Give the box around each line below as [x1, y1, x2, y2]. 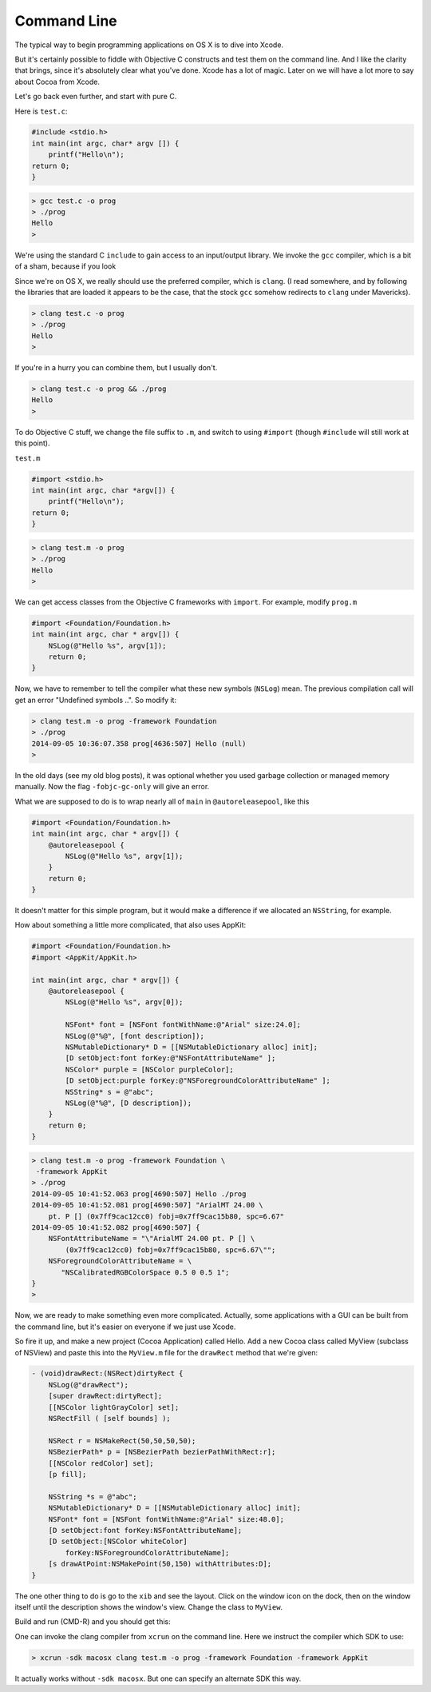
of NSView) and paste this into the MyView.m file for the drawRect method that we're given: [14, 1347, 318, 1357]
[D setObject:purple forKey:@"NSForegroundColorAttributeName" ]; [65, 1076, 331, 1085]
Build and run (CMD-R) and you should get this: [14, 1617, 171, 1626]
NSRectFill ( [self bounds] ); [48, 1414, 171, 1423]
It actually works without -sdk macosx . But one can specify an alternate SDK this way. [14, 1674, 302, 1683]
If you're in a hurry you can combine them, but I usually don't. [14, 363, 218, 373]
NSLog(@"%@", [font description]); [65, 1032, 205, 1040]
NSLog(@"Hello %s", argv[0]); [65, 998, 184, 1007]
